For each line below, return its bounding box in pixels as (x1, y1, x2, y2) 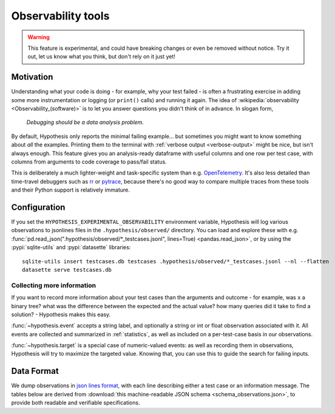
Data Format (11, 366, 59, 376)
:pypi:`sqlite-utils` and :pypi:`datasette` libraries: (11, 244, 131, 251)
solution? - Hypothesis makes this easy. (11, 311, 111, 318)
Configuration (11, 202, 66, 212)
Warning (27, 33, 50, 41)
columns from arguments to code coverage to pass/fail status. (11, 158, 167, 165)
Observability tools (11, 9, 110, 22)
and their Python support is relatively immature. (11, 186, 130, 194)
